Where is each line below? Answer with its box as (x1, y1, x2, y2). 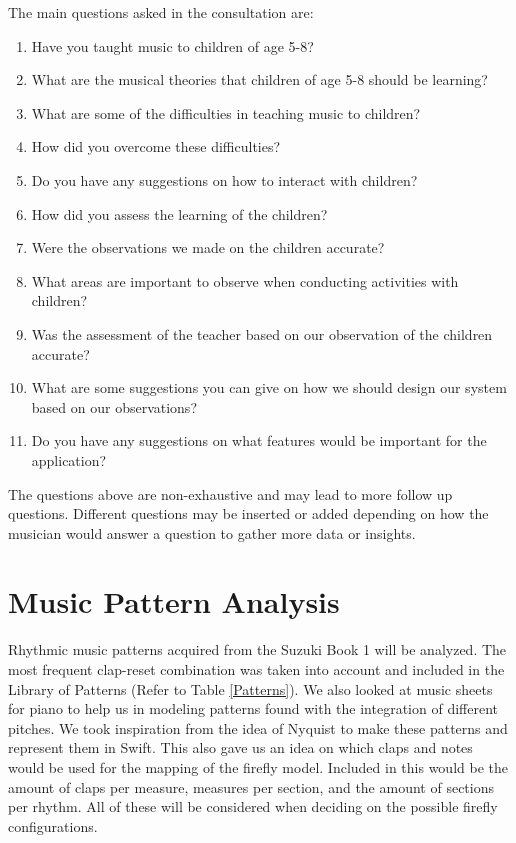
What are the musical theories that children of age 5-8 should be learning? (31, 69, 488, 90)
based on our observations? (31, 396, 197, 417)
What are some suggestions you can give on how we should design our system (31, 377, 507, 398)
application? (31, 449, 107, 470)
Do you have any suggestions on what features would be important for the (31, 430, 487, 451)
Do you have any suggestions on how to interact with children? (31, 169, 418, 190)
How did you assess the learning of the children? (31, 203, 328, 224)
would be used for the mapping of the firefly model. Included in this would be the (8, 756, 508, 777)
